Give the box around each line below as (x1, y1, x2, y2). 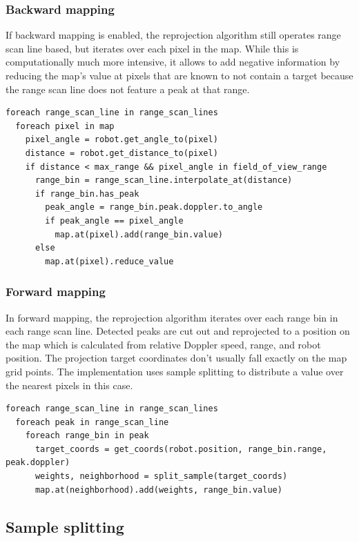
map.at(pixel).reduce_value (45, 256, 174, 266)
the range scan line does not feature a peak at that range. (6, 81, 250, 96)
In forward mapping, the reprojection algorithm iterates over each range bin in (6, 310, 338, 324)
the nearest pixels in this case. (6, 377, 133, 392)
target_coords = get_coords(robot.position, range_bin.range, (35, 444, 327, 454)
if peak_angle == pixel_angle (45, 215, 184, 226)
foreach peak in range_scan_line (15, 417, 169, 427)
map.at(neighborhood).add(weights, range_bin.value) (35, 484, 282, 495)
